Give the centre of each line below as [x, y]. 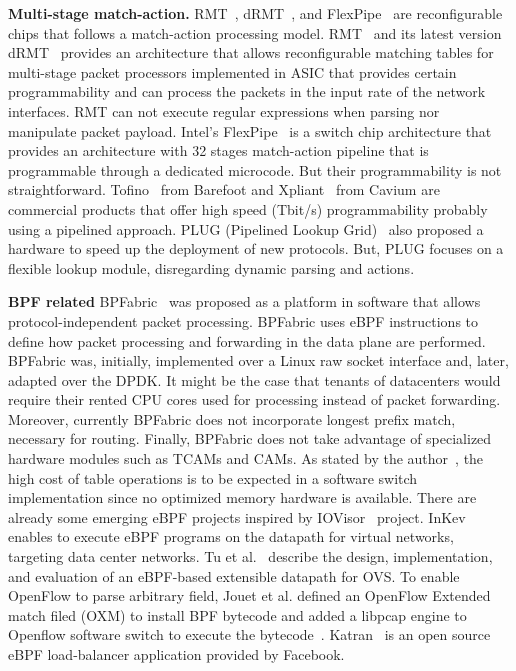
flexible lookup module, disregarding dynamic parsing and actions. [211, 267]
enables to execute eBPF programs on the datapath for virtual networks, [231, 536]
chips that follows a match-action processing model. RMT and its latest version [255, 32]
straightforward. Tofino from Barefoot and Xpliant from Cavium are [224, 189]
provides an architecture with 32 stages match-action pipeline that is [218, 150]
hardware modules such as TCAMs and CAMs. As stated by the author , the [246, 458]
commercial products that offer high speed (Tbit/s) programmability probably [248, 208]
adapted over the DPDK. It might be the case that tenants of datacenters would [254, 379]
